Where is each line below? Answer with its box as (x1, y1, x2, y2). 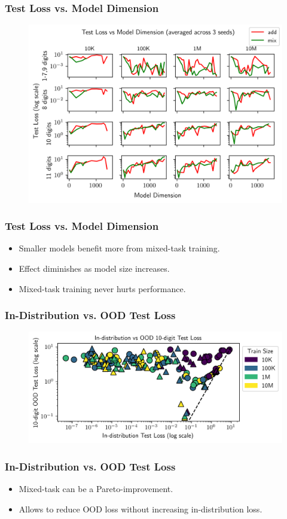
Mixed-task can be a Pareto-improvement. (19, 482, 173, 495)
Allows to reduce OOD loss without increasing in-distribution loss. (19, 502, 262, 515)
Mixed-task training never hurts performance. (19, 282, 186, 295)
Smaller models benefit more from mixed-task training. (19, 242, 220, 254)
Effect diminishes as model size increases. (19, 262, 170, 274)
